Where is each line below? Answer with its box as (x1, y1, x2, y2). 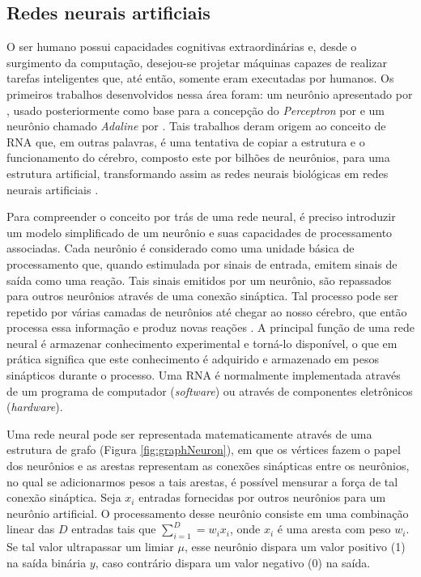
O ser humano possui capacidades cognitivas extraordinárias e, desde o (6, 38, 357, 55)
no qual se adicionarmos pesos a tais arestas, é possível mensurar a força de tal (6, 473, 398, 490)
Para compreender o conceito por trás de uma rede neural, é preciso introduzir (6, 208, 396, 225)
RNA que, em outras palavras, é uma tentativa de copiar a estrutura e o (6, 133, 365, 150)
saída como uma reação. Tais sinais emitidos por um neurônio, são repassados (6, 271, 392, 288)
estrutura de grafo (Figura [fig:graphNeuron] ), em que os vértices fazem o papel (6, 441, 401, 458)
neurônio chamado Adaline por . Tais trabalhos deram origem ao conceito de (6, 117, 386, 134)
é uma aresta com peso (277, 520, 391, 537)
